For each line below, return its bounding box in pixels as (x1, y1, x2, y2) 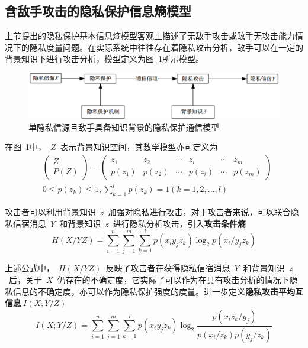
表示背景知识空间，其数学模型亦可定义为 (60, 141, 218, 153)
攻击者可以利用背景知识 (5, 206, 96, 218)
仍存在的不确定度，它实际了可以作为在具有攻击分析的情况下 (57, 274, 290, 286)
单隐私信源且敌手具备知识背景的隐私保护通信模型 (28, 121, 219, 133)
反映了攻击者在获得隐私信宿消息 (105, 262, 230, 274)
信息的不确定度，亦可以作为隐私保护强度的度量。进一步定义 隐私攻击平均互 (12, 285, 303, 297)
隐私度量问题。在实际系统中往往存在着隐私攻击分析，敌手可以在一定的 (29, 41, 303, 53)
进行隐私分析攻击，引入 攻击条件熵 (113, 217, 246, 229)
